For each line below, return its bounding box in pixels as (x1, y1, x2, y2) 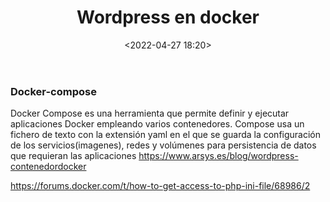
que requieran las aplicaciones (10, 150, 137, 162)
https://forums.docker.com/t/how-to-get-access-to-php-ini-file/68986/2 (10, 180, 311, 192)
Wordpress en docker (76, 6, 260, 29)
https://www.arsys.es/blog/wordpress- (138, 150, 299, 162)
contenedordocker (10, 161, 87, 173)
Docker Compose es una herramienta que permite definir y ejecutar (10, 107, 290, 120)
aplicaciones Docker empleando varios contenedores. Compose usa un (10, 118, 305, 130)
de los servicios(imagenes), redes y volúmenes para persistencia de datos (10, 139, 317, 151)
